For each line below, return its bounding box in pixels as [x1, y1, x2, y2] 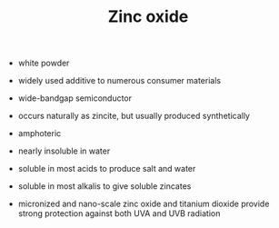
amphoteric [17, 128, 62, 139]
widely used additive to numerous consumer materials [17, 75, 221, 86]
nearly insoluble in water [17, 145, 111, 156]
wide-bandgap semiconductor [17, 93, 133, 104]
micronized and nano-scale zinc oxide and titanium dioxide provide [17, 198, 270, 210]
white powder [17, 57, 70, 69]
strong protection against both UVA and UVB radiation [17, 208, 221, 219]
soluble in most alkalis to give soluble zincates [17, 181, 192, 192]
